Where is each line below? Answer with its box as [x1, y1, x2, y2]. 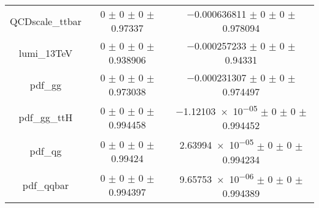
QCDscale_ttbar [10, 13, 82, 28]
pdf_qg [29, 144, 62, 158]
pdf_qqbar [22, 177, 69, 192]
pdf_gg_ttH [18, 110, 73, 125]
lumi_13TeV [18, 45, 72, 60]
